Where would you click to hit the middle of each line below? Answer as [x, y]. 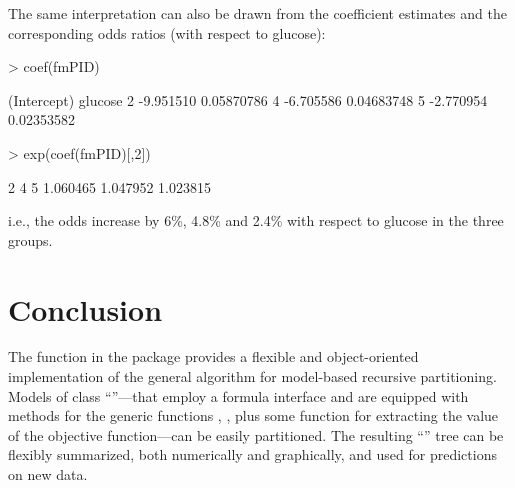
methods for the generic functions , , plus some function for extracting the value [253, 415]
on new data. [48, 474]
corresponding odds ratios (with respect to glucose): [167, 32]
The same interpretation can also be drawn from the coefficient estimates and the [257, 13]
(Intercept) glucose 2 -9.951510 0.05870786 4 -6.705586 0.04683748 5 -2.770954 [248, 99]
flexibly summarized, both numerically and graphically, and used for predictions [252, 454]
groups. [30, 239]
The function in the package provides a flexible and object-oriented [213, 356]
